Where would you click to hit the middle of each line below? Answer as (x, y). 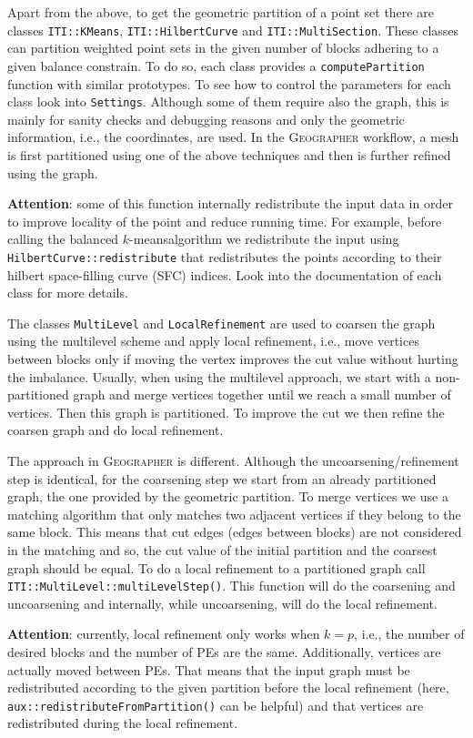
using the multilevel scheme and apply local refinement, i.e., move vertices (213, 341)
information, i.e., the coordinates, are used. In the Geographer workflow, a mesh (233, 137)
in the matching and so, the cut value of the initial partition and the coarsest (222, 549)
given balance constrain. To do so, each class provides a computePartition (216, 65)
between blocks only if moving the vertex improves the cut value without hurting (233, 359)
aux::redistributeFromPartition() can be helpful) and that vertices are (216, 705)
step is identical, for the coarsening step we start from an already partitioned (222, 478)
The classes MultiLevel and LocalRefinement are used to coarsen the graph (221, 323)
